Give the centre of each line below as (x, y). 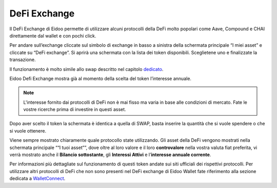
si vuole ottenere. (28, 130)
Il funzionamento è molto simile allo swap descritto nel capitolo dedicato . (86, 69)
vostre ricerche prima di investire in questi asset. (75, 109)
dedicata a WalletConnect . (37, 178)
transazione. (23, 60)
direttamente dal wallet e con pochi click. (53, 35)
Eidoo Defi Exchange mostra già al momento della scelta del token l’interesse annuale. (101, 78)
